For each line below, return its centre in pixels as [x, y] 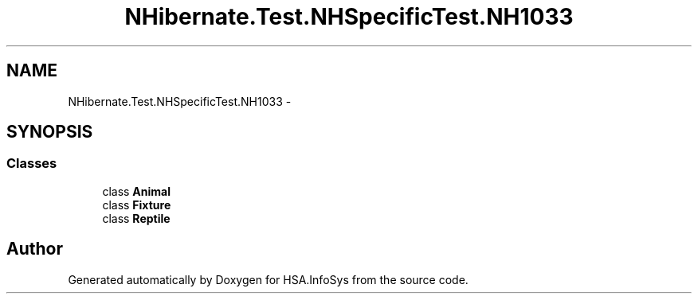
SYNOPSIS [50, 132]
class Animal [137, 191]
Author [35, 249]
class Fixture [137, 205]
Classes [32, 164]
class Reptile [136, 218]
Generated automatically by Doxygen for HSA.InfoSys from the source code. [268, 279]
